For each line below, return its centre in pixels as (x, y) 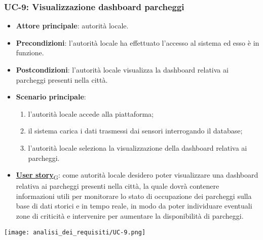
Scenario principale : (51, 97)
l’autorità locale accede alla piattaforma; (91, 113)
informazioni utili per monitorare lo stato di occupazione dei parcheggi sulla (134, 196)
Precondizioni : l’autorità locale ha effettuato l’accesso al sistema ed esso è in (138, 42)
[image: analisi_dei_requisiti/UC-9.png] (75, 232)
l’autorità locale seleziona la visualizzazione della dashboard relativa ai (138, 147)
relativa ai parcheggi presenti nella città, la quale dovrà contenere (118, 186)
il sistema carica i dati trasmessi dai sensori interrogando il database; (135, 131)
